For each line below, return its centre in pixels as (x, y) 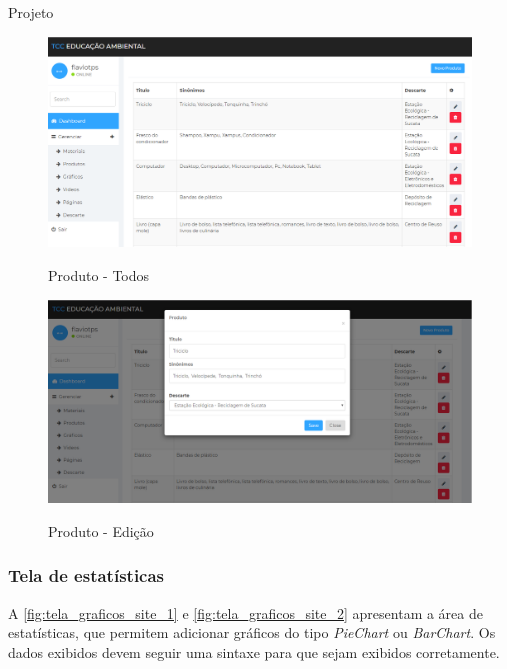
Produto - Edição (101, 530)
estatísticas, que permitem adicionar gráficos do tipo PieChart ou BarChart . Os (252, 632)
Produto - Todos (99, 274)
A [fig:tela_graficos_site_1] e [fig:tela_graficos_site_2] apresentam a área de (245, 612)
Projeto (31, 12)
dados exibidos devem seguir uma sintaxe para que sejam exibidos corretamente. (254, 651)
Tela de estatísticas (86, 575)
